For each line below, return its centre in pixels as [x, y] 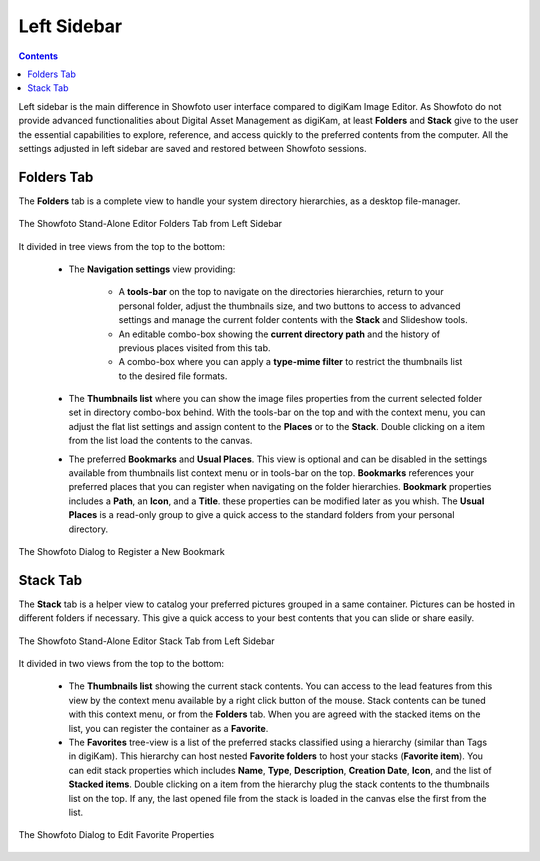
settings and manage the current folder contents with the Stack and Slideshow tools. [293, 320]
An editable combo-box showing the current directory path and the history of [279, 334]
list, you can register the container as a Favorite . [168, 728]
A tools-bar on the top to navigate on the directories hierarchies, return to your [281, 292]
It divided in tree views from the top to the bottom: [121, 246]
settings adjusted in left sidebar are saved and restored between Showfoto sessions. [192, 148]
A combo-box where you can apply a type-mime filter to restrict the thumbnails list [290, 362]
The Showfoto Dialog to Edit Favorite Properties [116, 835]
